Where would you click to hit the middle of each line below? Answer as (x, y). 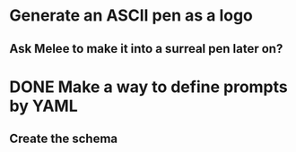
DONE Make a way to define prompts (149, 87)
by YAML (44, 106)
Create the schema (64, 139)
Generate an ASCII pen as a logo (131, 16)
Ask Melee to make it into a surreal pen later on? (146, 49)
